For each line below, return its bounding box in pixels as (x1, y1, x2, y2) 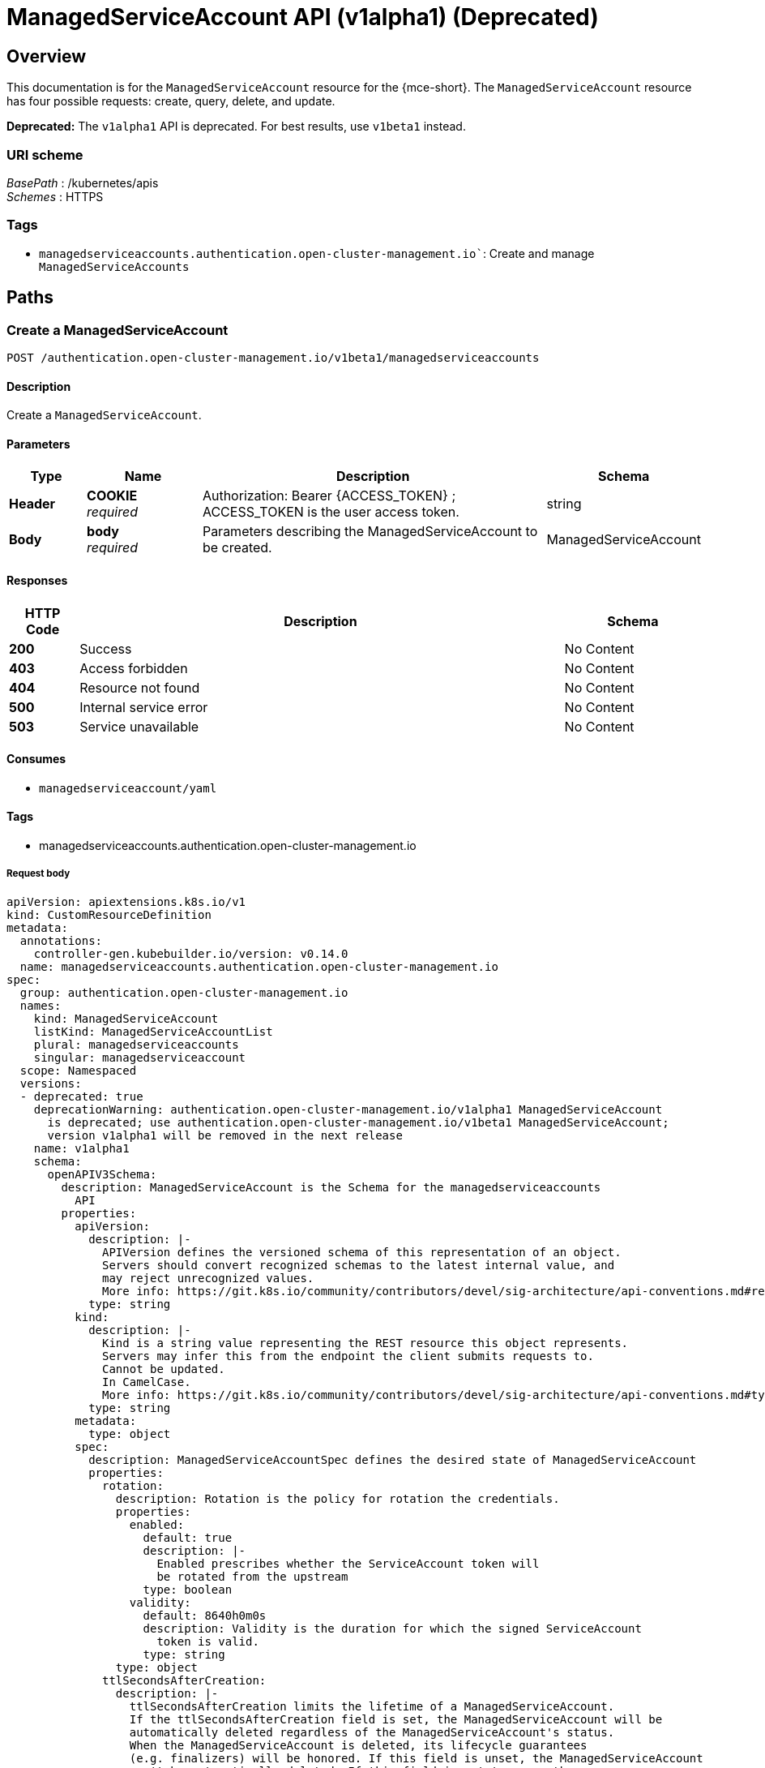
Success (79, 640, 132, 657)
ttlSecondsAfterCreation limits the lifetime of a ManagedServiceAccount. (129, 1699, 615, 1713)
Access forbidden (79, 659, 188, 676)
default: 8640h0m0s (143, 1608, 267, 1622)
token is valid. (156, 1634, 259, 1648)
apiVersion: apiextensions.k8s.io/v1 (6, 895, 246, 908)
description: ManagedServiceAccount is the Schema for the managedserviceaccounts (61, 1180, 601, 1194)
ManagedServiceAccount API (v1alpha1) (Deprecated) (6, 3, 599, 31)
